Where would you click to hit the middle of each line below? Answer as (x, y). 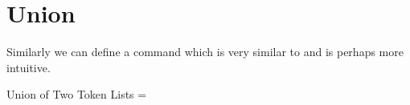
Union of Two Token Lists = (77, 94)
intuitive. (29, 67)
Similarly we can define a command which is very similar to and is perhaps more (205, 52)
